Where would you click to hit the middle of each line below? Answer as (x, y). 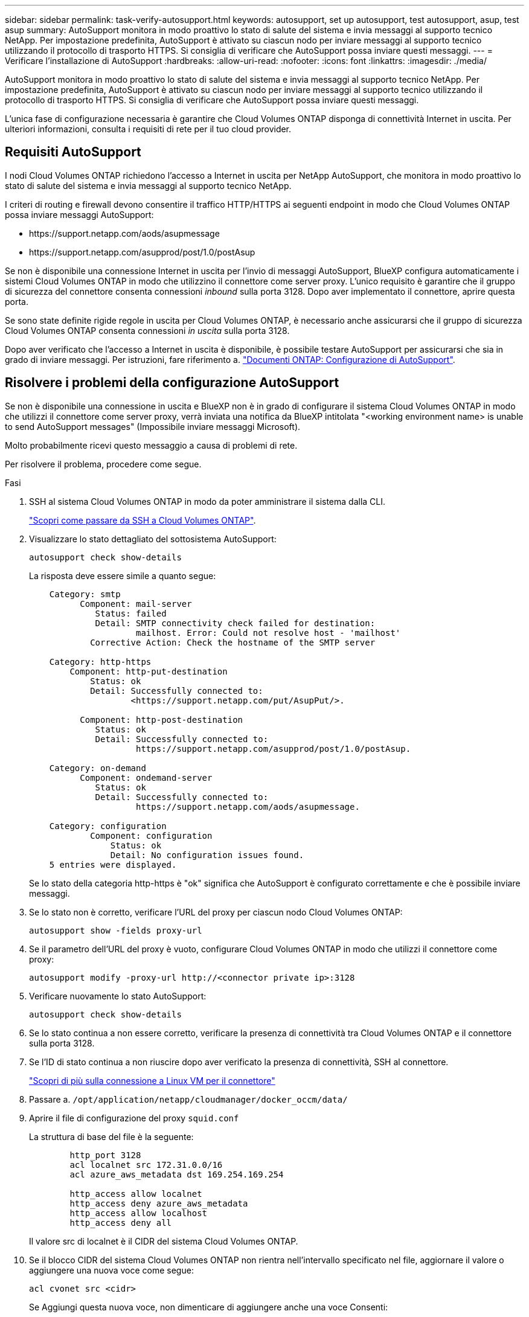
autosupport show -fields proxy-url (116, 930)
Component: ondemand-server (146, 777)
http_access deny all (121, 1222)
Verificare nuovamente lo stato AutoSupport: (118, 996)
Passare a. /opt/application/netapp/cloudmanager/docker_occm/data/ (188, 1099)
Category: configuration (108, 826)
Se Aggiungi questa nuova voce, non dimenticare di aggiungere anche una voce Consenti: (209, 1307)
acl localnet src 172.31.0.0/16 (146, 1165)
